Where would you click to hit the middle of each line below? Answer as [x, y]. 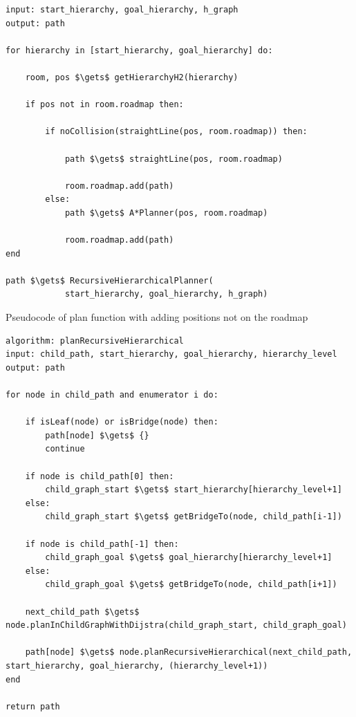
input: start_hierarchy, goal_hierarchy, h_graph [122, 10]
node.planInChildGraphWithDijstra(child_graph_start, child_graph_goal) [176, 625]
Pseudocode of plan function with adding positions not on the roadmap [157, 317]
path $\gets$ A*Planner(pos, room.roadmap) [166, 213]
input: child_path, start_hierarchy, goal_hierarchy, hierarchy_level [171, 354]
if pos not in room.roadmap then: [104, 105]
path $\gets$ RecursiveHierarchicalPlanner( [110, 280]
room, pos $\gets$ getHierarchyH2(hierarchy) [132, 77]
